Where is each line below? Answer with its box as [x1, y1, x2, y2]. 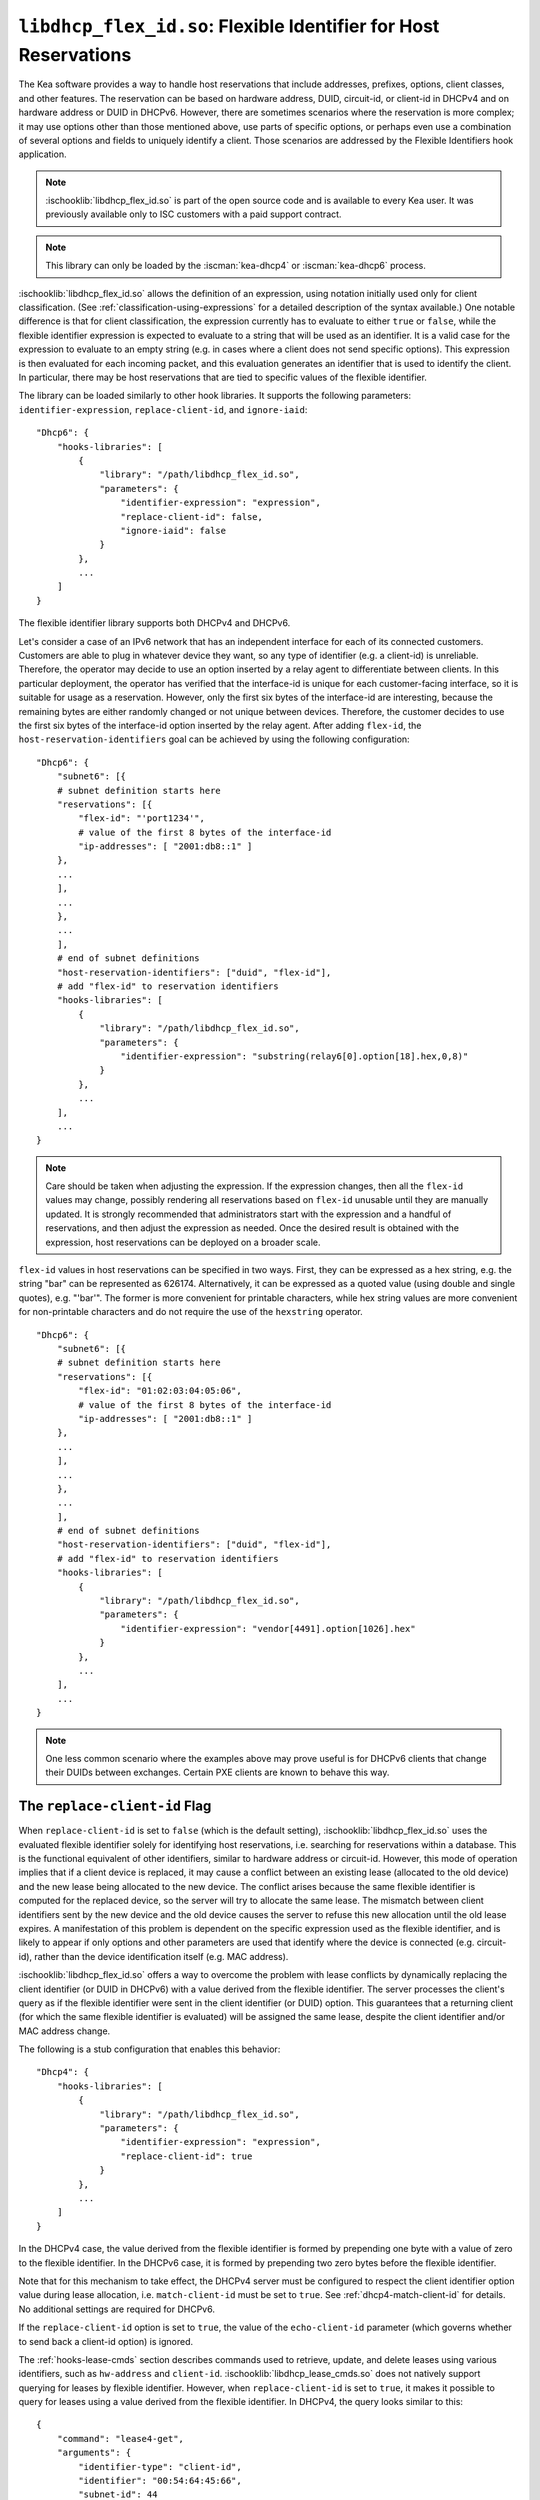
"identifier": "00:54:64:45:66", [78, 2475, 242, 2487]
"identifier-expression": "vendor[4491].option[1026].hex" [120, 1623, 416, 1634]
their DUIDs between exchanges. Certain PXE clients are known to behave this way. [45, 1766, 390, 1779]
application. [18, 148, 67, 160]
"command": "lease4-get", [56, 2433, 185, 2444]
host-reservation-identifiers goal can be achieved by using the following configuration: [18, 733, 410, 745]
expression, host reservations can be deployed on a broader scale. [45, 1236, 321, 1248]
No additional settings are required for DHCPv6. [18, 2303, 215, 2315]
